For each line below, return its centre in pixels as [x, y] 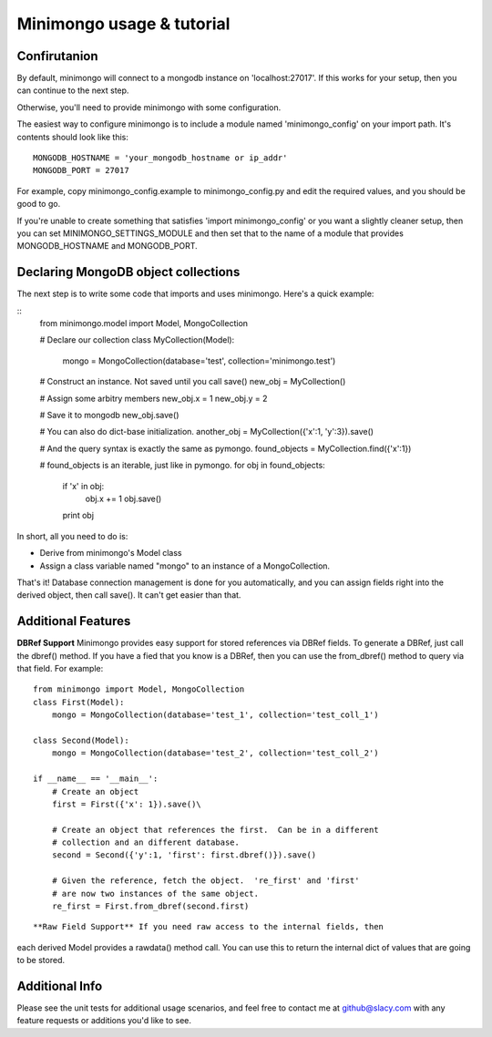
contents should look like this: [73, 137]
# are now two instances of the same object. [155, 893]
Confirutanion [58, 56]
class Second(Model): [81, 740]
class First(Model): [79, 702]
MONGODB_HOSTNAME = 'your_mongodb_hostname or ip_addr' [160, 158]
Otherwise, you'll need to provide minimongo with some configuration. [149, 107]
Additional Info [60, 986]
